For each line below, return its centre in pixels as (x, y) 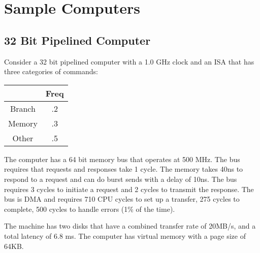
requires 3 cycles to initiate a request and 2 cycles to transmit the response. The (129, 189)
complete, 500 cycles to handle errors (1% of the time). (90, 209)
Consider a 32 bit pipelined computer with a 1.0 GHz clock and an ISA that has (129, 61)
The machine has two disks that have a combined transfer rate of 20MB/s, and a (130, 226)
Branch (23, 108)
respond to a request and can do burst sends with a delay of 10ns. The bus (121, 179)
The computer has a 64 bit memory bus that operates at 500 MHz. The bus (122, 159)
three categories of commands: (51, 71)
